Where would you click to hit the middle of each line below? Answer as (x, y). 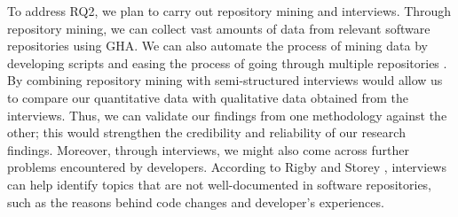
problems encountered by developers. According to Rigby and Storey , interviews (227, 167)
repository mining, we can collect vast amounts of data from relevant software (219, 28)
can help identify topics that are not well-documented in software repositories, (220, 184)
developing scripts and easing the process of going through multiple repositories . (227, 62)
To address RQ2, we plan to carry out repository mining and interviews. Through (229, 11)
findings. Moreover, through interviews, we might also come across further (208, 149)
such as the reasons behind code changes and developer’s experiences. (196, 201)
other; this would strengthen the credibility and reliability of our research (206, 132)
